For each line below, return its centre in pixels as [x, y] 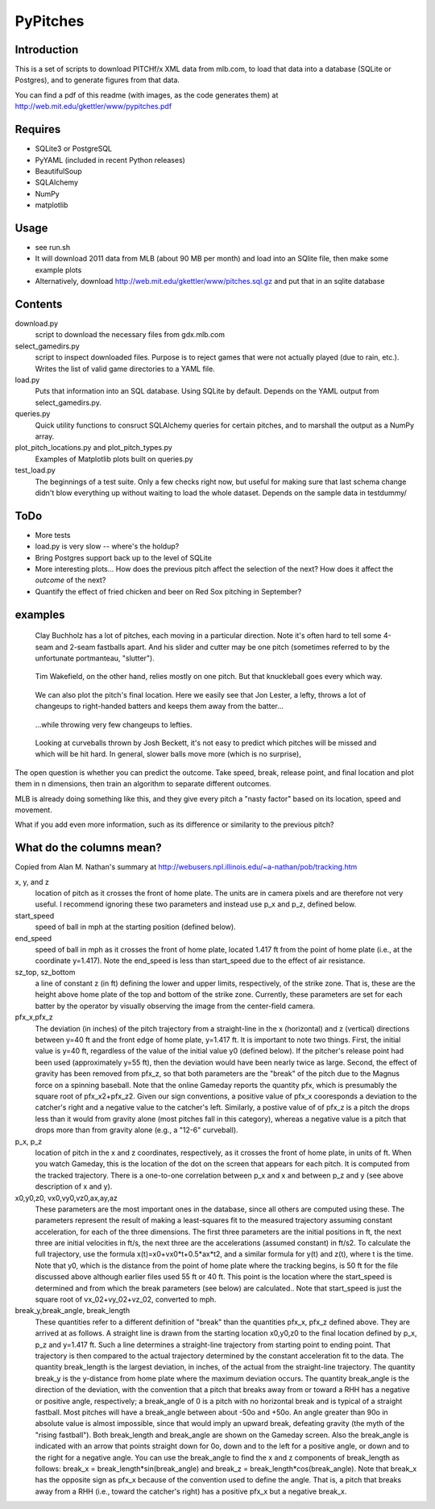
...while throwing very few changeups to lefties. [114, 724]
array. [45, 436]
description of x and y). [74, 1186]
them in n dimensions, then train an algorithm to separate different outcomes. [143, 784]
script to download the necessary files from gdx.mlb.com [130, 335]
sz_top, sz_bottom [45, 972]
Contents [39, 304]
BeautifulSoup [58, 171]
